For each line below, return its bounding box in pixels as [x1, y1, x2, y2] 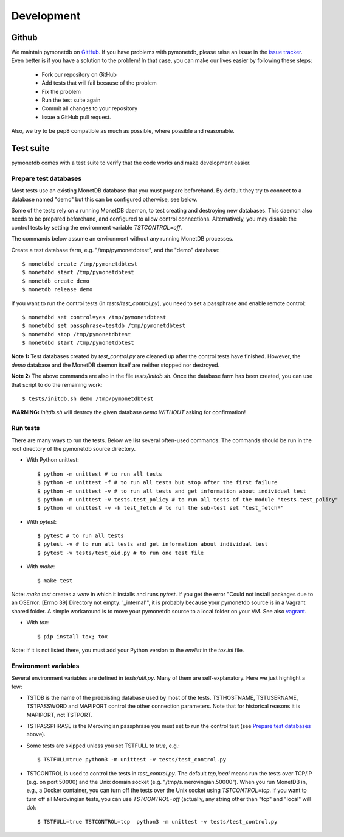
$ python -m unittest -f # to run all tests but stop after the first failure [37, 479, 278, 486]
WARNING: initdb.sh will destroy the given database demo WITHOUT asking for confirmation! [11, 409, 246, 416]
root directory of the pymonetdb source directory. [11, 445, 136, 452]
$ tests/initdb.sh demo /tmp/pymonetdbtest [22, 395, 154, 402]
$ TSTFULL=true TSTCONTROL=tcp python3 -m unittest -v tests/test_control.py [37, 818, 278, 825]
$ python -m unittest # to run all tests [37, 470, 162, 478]
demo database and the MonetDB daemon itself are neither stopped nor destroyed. [11, 361, 220, 369]
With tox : [26, 619, 49, 626]
